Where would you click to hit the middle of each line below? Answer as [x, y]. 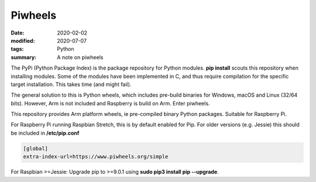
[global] [36, 148]
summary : [24, 57]
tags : [17, 49]
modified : [23, 40]
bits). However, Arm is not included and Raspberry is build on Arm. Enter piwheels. [110, 103]
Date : [18, 33]
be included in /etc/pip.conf [45, 133]
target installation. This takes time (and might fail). [71, 84]
